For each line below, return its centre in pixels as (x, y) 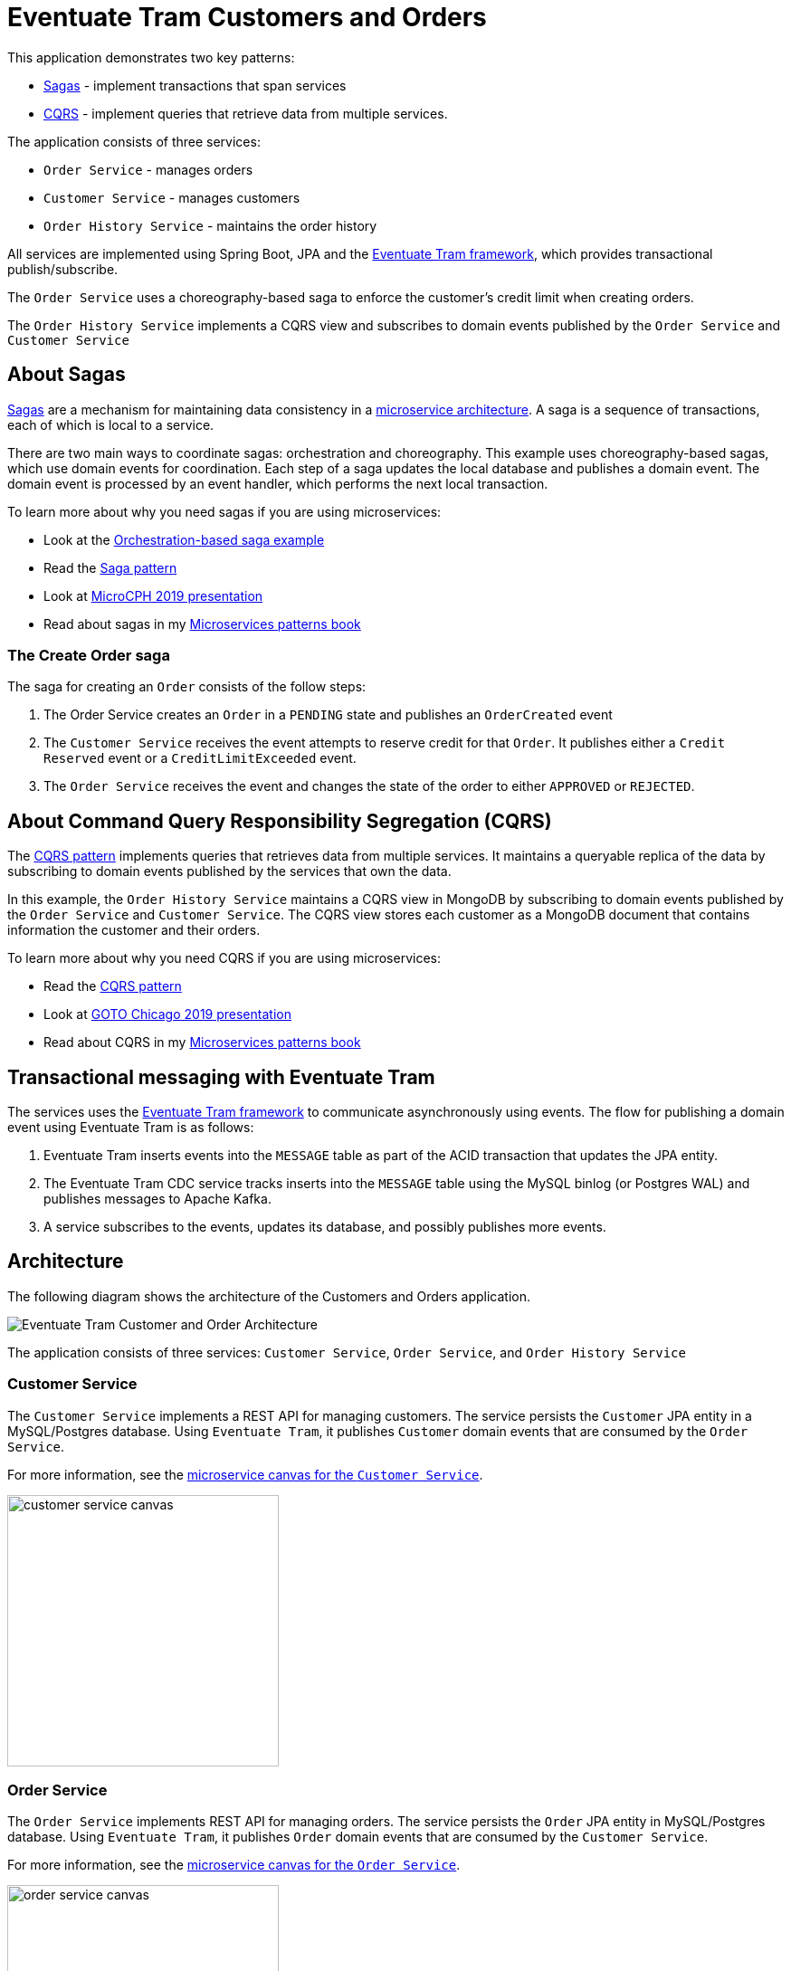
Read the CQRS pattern (113, 986)
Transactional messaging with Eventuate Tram (221, 1077)
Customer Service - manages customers (172, 197)
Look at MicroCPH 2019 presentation (153, 595)
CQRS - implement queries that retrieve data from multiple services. (246, 113)
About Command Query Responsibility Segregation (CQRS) (280, 821)
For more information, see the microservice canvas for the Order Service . (234, 1865)
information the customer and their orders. (134, 930)
